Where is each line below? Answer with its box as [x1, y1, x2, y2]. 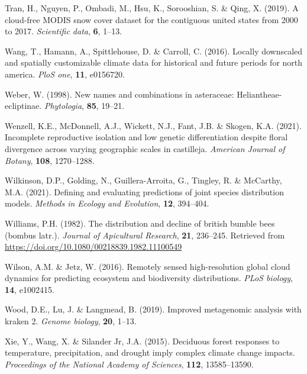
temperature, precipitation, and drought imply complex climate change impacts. [5, 346, 295, 359]
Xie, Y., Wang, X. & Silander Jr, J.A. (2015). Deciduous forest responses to [5, 334, 280, 347]
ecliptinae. [5, 99, 42, 112]
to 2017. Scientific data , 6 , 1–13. [5, 25, 122, 37]
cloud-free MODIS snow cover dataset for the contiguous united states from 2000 [5, 13, 298, 25]
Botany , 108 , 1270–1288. [5, 154, 95, 166]
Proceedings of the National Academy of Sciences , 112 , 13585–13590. [5, 357, 254, 370]
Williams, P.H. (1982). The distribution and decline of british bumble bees [5, 217, 275, 229]
